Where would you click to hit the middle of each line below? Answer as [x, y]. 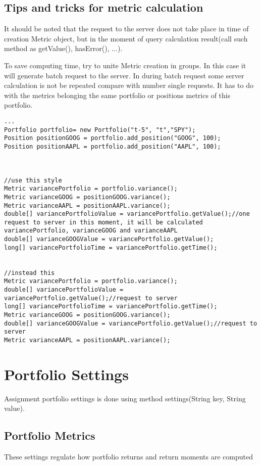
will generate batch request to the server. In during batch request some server [124, 75]
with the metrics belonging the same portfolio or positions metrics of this [117, 95]
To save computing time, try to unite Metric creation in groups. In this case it [125, 65]
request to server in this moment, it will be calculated [103, 222]
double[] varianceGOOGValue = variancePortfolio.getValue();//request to [131, 323]
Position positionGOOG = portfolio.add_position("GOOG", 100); [113, 138]
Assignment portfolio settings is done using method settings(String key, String [125, 398]
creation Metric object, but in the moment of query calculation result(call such [126, 38]
